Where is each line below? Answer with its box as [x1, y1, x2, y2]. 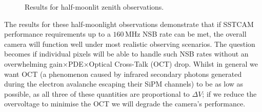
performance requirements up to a [4, 29, 111, 39]
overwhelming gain [4, 58, 63, 69]
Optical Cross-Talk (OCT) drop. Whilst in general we [89, 58, 258, 69]
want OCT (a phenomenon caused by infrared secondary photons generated [4, 68, 242, 79]
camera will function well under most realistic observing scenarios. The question [4, 38, 255, 49]
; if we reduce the [202, 88, 257, 99]
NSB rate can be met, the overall [143, 29, 247, 39]
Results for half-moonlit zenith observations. [25, 2, 164, 12]
